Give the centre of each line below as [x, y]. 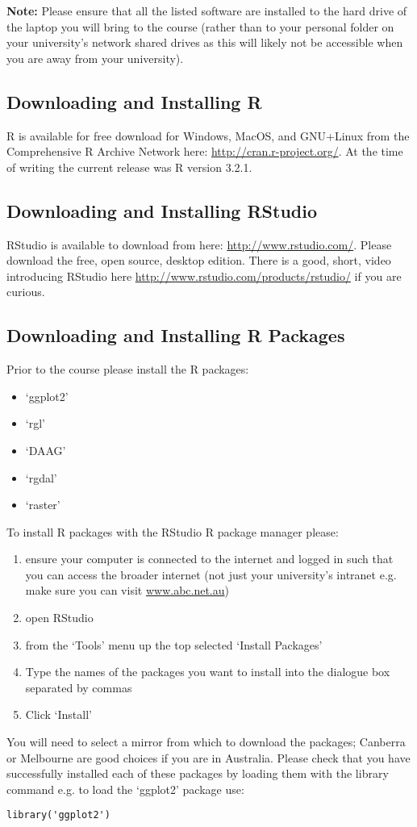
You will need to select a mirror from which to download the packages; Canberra [206, 742]
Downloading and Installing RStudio [162, 210]
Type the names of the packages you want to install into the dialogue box [208, 672]
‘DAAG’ [46, 450]
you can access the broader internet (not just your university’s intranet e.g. [211, 574]
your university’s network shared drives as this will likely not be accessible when [205, 42]
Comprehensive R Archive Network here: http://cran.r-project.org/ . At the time [205, 151]
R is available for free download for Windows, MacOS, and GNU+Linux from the [208, 135]
